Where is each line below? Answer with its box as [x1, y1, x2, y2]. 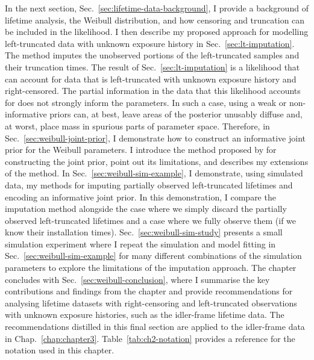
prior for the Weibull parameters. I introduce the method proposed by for [5, 143, 277, 156]
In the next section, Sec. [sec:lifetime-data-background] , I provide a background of [5, 2, 309, 14]
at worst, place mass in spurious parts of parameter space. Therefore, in [5, 119, 270, 132]
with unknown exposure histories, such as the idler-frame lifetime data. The [5, 308, 284, 321]
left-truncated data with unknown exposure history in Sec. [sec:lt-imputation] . [5, 37, 295, 49]
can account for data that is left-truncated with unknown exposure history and [5, 72, 297, 85]
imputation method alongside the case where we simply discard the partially [5, 202, 287, 215]
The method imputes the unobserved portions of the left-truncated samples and [5, 49, 300, 61]
